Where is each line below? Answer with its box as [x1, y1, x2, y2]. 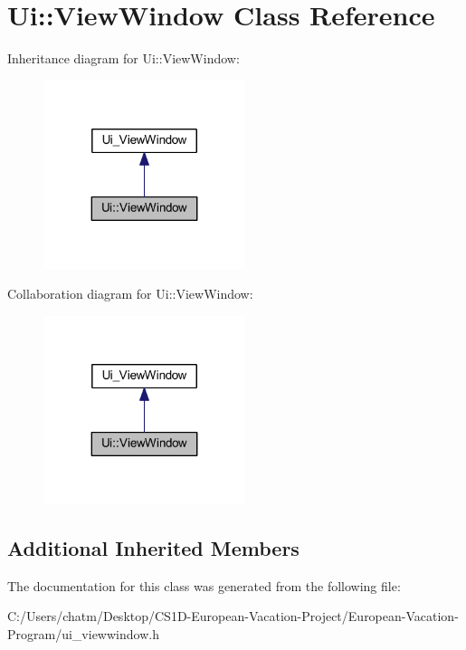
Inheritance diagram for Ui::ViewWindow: [7, 49, 240, 68]
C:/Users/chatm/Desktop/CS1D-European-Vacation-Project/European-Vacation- [7, 607, 459, 626]
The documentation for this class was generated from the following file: [7, 576, 401, 595]
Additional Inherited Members [7, 533, 300, 561]
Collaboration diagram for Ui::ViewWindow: [7, 284, 253, 303]
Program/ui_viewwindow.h [7, 624, 159, 643]
